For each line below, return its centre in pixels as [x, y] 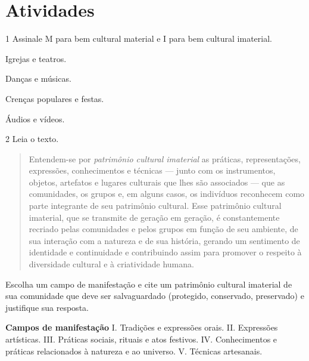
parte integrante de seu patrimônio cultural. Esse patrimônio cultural [155, 206]
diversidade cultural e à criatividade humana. [111, 264]
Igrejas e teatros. [36, 58]
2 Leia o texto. [32, 139]
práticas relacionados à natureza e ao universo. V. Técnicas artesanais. [134, 351]
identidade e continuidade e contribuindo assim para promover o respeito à [165, 252]
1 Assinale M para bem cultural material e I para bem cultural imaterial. [139, 38]
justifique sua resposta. [47, 307]
